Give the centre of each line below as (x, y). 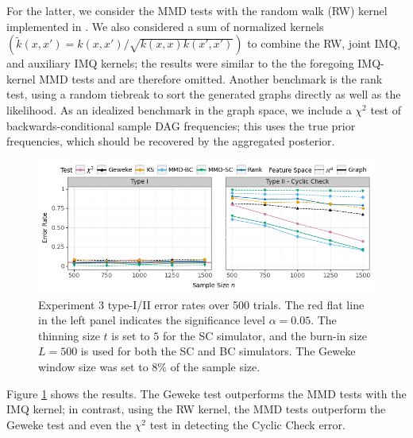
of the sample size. (215, 367)
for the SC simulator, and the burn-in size (264, 335)
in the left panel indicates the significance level (152, 320)
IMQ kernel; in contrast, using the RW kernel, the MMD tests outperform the (196, 409)
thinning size (69, 335)
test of (386, 109)
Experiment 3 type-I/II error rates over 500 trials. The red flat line (201, 304)
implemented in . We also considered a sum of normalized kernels (165, 26)
